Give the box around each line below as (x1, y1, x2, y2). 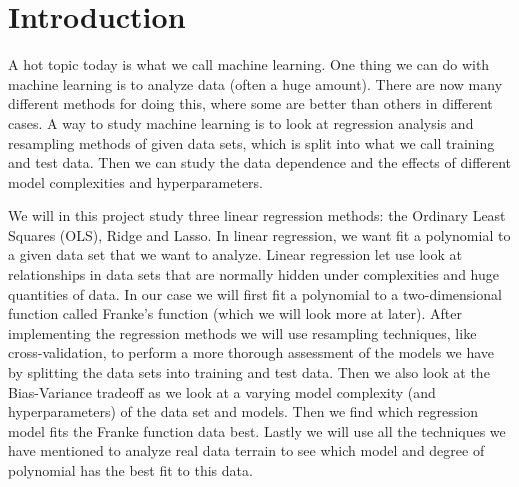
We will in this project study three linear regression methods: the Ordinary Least (8, 205, 506, 226)
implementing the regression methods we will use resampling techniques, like (8, 322, 477, 343)
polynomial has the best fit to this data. (8, 460, 253, 480)
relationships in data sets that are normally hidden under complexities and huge (8, 264, 499, 285)
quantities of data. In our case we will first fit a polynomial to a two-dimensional (8, 283, 502, 304)
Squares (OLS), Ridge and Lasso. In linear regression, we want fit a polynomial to (8, 224, 511, 245)
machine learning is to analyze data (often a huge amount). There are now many (8, 73, 503, 94)
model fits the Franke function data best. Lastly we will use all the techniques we (8, 420, 506, 441)
